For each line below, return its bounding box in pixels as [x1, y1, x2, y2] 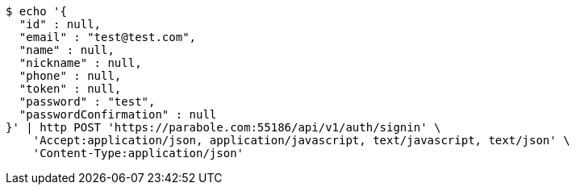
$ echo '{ [6, 5, 67, 18]
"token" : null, [19, 82, 122, 95]
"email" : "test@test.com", [19, 31, 197, 44]
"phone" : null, [19, 69, 122, 82]
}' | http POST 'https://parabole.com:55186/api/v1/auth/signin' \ [6, 121, 441, 134]
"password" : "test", [19, 95, 156, 108]
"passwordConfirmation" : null [19, 108, 217, 121]
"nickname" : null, [19, 56, 142, 69]
